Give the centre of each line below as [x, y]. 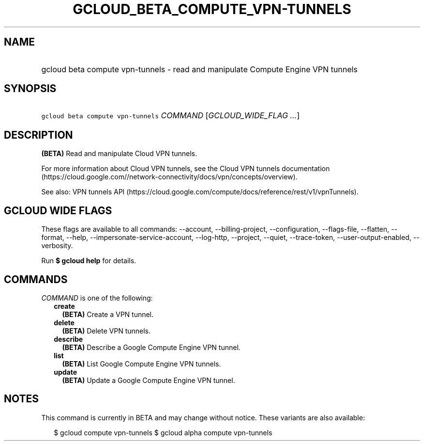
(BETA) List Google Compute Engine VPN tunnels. [142, 364]
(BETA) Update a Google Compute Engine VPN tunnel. [149, 380]
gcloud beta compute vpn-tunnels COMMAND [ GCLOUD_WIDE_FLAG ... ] [170, 116]
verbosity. [57, 246]
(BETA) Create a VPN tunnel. [108, 314]
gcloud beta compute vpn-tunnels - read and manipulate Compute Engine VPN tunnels [199, 69]
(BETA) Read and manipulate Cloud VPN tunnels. [119, 154]
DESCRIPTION [38, 135]
